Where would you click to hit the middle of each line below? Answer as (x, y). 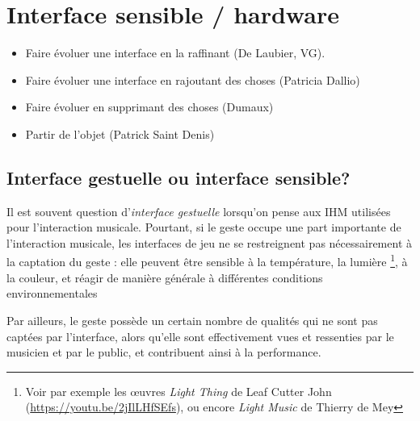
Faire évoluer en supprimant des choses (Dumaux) (149, 107)
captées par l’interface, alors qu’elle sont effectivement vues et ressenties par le (200, 336)
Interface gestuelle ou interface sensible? (178, 177)
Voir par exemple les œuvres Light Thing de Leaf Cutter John (178, 391)
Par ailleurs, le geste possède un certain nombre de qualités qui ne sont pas (192, 320)
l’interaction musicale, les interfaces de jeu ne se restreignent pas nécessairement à (209, 242)
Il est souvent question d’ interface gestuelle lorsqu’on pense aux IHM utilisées (199, 211)
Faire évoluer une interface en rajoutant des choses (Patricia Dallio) (193, 79)
